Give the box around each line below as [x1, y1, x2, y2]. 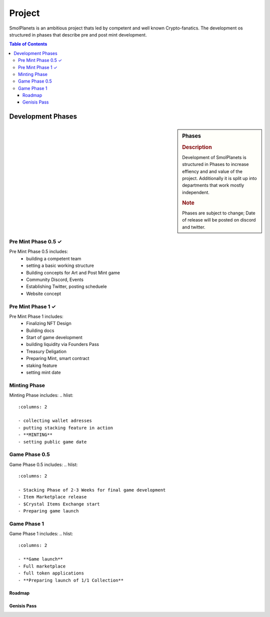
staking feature [26, 362, 57, 368]
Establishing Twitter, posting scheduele [26, 283, 107, 289]
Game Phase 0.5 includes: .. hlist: [9, 461, 78, 467]
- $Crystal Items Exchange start [18, 501, 100, 507]
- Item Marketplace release [18, 494, 87, 500]
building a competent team [26, 255, 81, 261]
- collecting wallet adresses [18, 418, 92, 423]
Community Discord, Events [26, 276, 83, 282]
